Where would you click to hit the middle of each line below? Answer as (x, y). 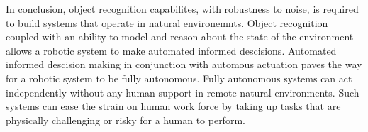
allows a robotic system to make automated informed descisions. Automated (171, 50)
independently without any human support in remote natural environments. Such (183, 92)
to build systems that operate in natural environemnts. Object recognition (167, 22)
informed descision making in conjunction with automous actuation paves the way (184, 64)
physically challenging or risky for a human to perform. (126, 120)
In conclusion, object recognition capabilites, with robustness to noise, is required (182, 9)
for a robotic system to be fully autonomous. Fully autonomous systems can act (179, 78)
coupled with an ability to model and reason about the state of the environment (180, 37)
